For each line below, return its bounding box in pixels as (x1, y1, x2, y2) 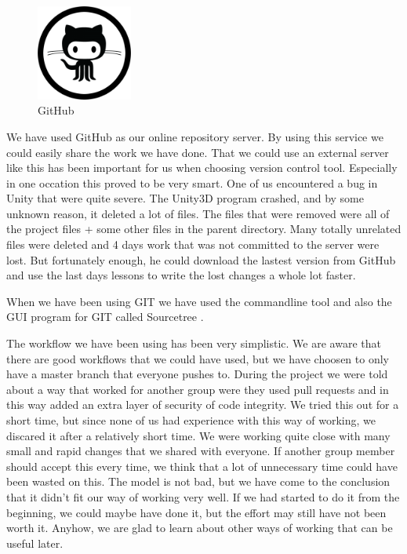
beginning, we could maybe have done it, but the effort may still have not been (6, 504, 387, 520)
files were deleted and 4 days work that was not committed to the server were (6, 236, 380, 253)
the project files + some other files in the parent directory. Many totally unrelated (6, 221, 402, 237)
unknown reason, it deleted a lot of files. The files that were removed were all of (6, 205, 390, 221)
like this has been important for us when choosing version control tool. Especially (6, 159, 398, 176)
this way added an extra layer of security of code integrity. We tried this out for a (6, 396, 399, 413)
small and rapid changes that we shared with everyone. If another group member (6, 443, 395, 459)
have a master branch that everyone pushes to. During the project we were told (6, 366, 388, 382)
